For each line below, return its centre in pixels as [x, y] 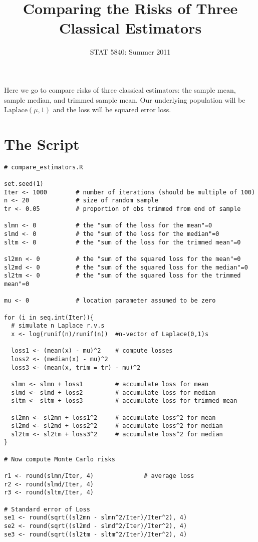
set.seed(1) [24, 184]
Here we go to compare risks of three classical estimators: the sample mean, [120, 89]
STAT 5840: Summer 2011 [130, 52]
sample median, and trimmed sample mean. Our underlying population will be [125, 99]
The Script [42, 144]
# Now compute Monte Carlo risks [60, 459]
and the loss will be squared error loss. [112, 109]
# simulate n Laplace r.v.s [58, 326]
